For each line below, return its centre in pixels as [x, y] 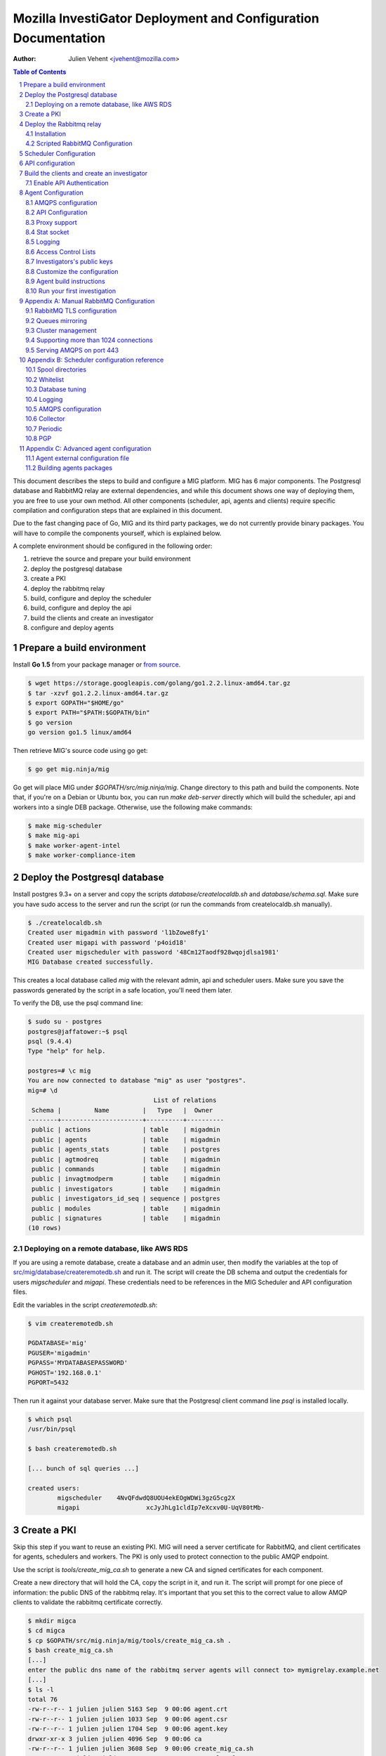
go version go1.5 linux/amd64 [80, 733]
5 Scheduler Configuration [58, 153]
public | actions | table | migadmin [126, 1130]
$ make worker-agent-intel [74, 845]
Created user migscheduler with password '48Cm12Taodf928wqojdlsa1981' [154, 952]
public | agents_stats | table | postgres [126, 1149]
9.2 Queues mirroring [56, 320]
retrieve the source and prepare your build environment [111, 559]
